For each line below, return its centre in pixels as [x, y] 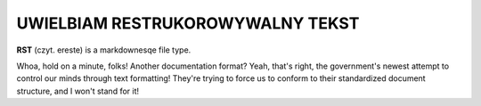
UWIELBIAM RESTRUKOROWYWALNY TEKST [188, 23]
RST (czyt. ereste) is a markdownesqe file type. [104, 50]
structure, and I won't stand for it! [78, 91]
